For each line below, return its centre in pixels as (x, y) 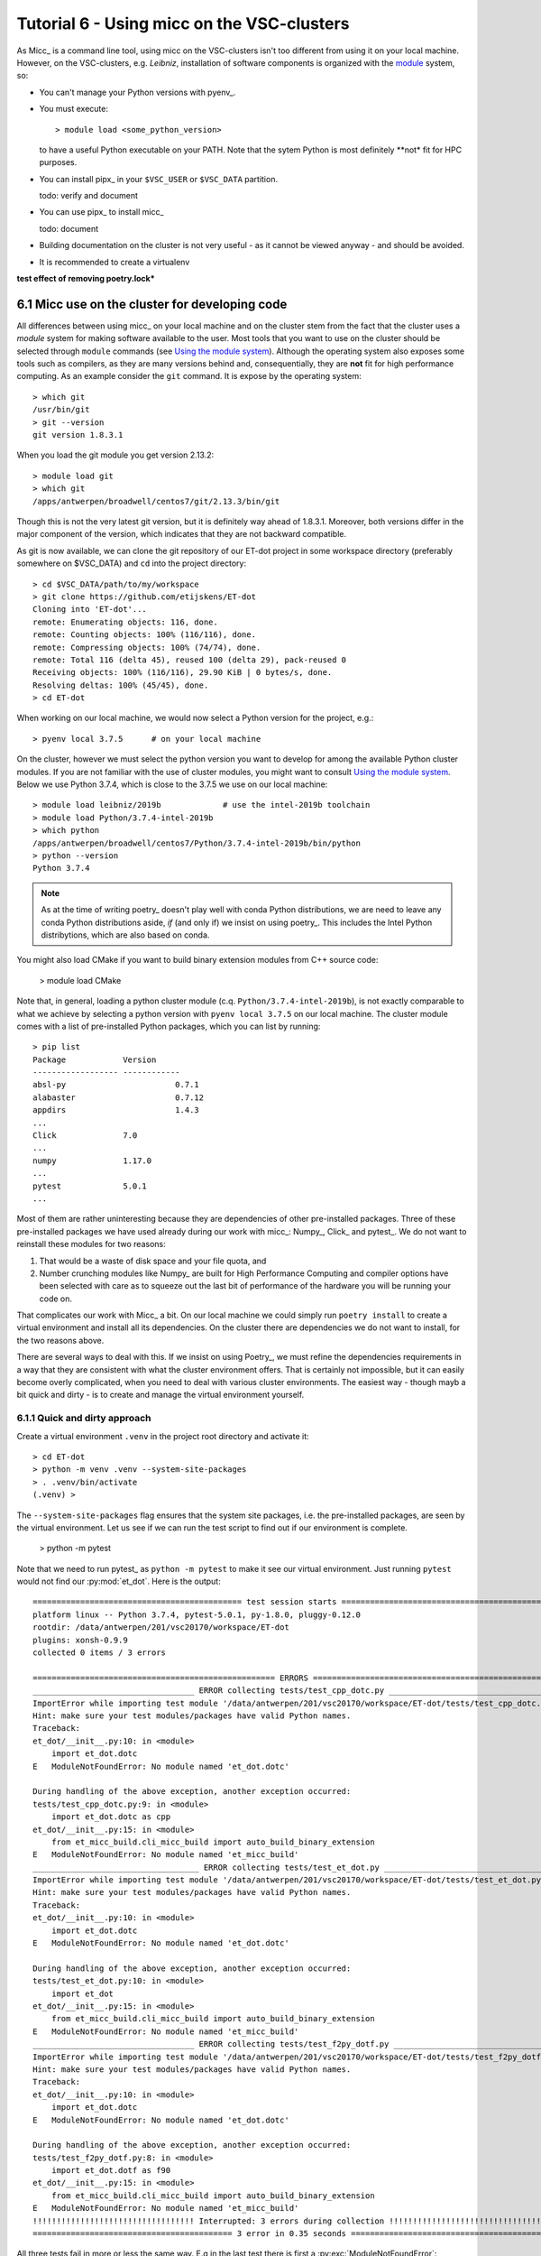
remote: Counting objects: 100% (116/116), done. (145, 635)
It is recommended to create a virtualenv (115, 262)
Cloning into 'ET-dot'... (90, 610)
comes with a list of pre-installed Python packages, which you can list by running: (169, 1026)
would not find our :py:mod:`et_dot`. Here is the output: (119, 1581)
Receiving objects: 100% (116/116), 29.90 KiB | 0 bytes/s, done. (183, 673)
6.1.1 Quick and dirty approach (84, 1419)
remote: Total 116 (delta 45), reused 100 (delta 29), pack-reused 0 (190, 660)
